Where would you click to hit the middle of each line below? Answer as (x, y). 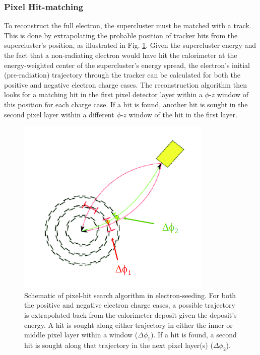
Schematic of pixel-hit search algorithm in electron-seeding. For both (130, 295)
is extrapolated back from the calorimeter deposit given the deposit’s (131, 314)
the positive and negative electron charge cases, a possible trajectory (130, 305)
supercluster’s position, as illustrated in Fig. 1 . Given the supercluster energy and (130, 45)
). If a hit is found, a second (193, 335)
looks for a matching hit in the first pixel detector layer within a (103, 94)
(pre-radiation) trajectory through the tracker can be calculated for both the (122, 75)
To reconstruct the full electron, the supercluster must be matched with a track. (128, 25)
